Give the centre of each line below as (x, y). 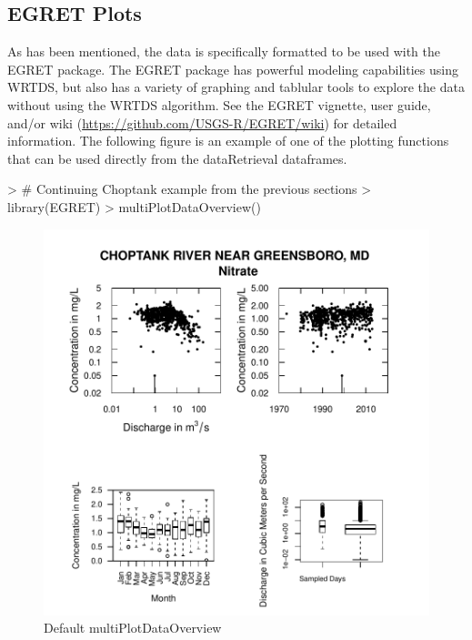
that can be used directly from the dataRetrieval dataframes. (177, 158)
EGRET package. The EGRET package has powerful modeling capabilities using (233, 69)
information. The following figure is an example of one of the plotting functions (228, 141)
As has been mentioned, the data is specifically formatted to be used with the (224, 51)
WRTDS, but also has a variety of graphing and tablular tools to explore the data (236, 87)
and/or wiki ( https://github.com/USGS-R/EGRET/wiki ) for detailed (202, 122)
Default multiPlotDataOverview (133, 628)
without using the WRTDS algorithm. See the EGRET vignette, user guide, (219, 104)
